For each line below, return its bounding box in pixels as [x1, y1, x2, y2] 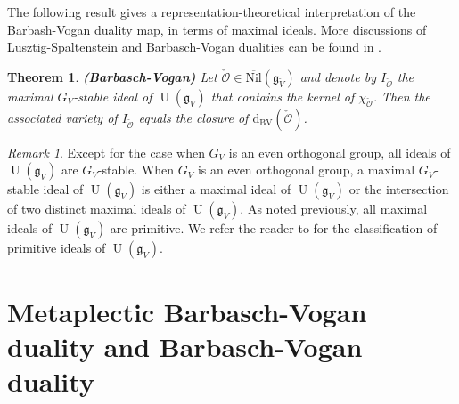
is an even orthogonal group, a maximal [197, 160, 415, 179]
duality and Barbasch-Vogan [7, 327, 363, 364]
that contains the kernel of [210, 86, 355, 105]
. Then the [373, 86, 430, 105]
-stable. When [97, 160, 175, 179]
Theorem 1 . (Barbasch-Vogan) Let [7, 67, 217, 85]
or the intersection [348, 180, 449, 198]
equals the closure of [138, 108, 249, 126]
